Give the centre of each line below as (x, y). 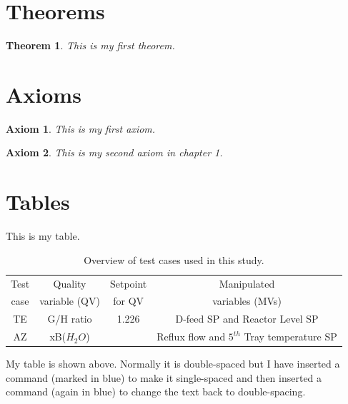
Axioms (44, 94)
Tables (38, 202)
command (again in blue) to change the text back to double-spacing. (156, 392)
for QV (129, 301)
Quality (70, 283)
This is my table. (43, 236)
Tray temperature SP (290, 337)
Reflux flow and (191, 337)
